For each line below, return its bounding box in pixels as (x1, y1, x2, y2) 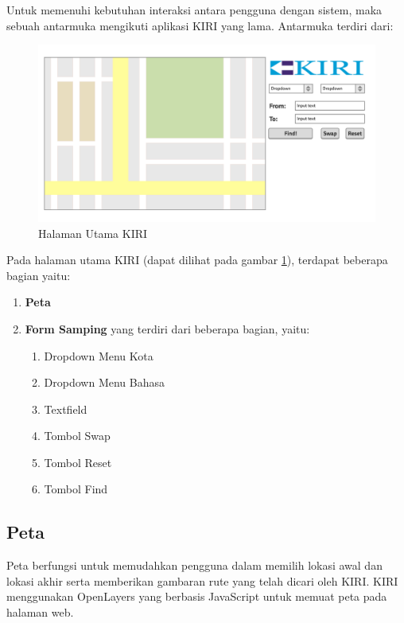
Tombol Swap (44, 427, 111, 444)
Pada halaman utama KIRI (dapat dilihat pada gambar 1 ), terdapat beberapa (6, 251, 388, 268)
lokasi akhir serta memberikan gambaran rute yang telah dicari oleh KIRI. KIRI (6, 572, 398, 589)
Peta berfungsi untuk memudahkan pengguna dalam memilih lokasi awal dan (6, 557, 383, 574)
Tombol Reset (44, 454, 112, 470)
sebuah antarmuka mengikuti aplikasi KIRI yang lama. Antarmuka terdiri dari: (6, 17, 394, 33)
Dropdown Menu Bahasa (44, 374, 165, 391)
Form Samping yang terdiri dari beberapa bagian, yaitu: (25, 320, 310, 337)
